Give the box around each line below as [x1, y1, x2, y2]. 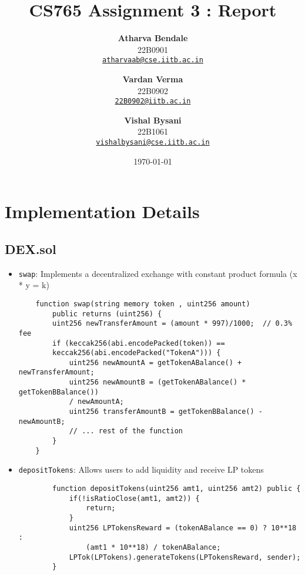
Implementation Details [5, 199, 200, 223]
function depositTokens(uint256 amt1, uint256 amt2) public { [52, 484, 301, 493]
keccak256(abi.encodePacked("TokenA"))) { [52, 349, 221, 357]
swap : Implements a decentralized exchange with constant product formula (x [18, 267, 297, 279]
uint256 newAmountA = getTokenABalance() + [69, 358, 242, 367]
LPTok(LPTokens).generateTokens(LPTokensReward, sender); [69, 553, 301, 561]
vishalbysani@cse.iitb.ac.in [96, 138, 210, 146]
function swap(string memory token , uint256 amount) [35, 299, 250, 308]
